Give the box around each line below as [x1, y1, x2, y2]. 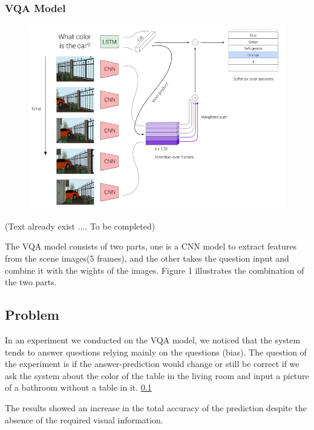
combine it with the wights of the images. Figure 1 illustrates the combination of [5, 263, 304, 276]
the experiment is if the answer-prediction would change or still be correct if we [5, 357, 299, 370]
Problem [5, 305, 59, 324]
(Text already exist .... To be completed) [5, 219, 155, 232]
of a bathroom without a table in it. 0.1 [5, 381, 152, 394]
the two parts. [5, 276, 57, 288]
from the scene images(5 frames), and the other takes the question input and [5, 252, 289, 265]
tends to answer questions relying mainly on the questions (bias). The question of [5, 345, 307, 358]
